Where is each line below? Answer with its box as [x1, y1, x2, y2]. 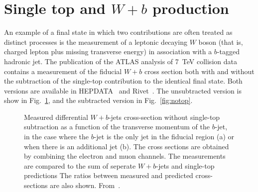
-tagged [217, 46, 240, 57]
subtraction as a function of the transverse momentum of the [24, 121, 210, 132]
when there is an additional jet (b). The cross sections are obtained [24, 141, 229, 151]
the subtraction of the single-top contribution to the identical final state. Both [4, 76, 243, 86]
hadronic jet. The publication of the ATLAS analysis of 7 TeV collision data [4, 56, 237, 66]
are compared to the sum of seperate [24, 160, 136, 171]
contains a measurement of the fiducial [4, 66, 122, 76]
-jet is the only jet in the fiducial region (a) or [94, 131, 234, 142]
